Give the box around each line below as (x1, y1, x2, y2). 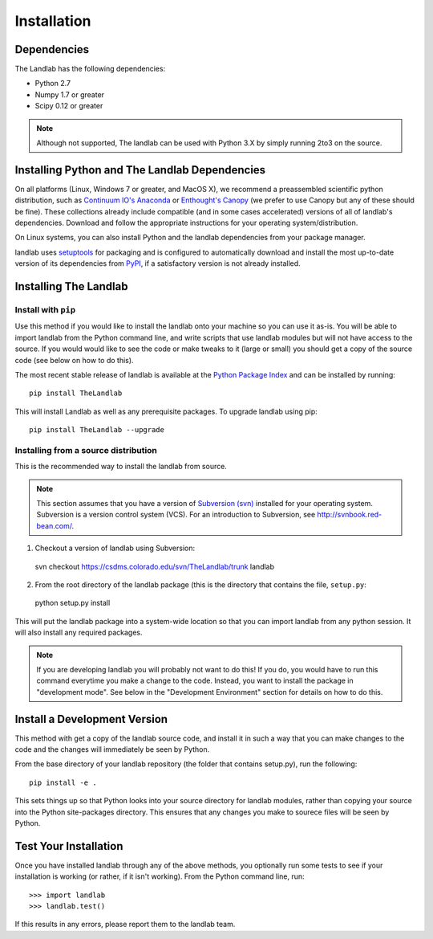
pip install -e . (29, 778, 97, 787)
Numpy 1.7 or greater (34, 89, 104, 100)
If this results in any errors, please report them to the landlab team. (14, 920, 236, 929)
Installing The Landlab (14, 280, 128, 293)
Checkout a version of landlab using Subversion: (34, 543, 196, 553)
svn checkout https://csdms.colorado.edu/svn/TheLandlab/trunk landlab (34, 561, 275, 571)
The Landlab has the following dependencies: (14, 64, 166, 74)
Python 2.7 (34, 79, 71, 88)
